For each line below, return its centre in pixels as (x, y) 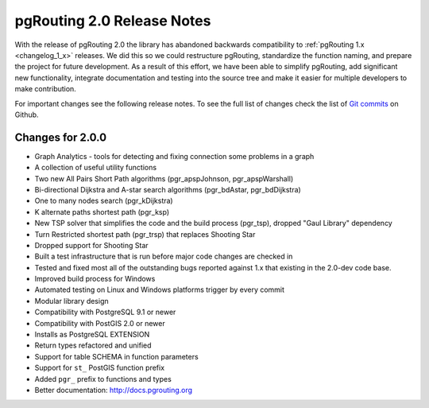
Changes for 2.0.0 (61, 137)
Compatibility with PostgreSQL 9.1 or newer (105, 312)
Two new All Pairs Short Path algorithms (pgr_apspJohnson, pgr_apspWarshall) (164, 178)
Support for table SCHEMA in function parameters (116, 356)
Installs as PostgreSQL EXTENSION (92, 335)
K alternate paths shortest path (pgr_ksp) (102, 212)
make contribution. (46, 89)
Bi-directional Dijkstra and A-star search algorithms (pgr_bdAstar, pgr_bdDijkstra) (168, 189)
